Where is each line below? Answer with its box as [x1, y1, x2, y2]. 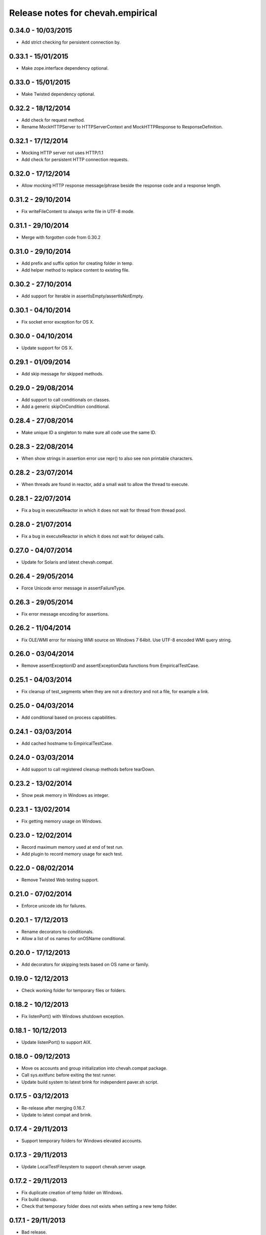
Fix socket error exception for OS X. [21, 319, 95, 325]
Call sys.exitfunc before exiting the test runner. [21, 1072, 117, 1078]
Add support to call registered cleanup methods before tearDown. [21, 766, 155, 773]
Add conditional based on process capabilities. [21, 714, 117, 721]
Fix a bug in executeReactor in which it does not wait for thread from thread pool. [21, 507, 187, 513]
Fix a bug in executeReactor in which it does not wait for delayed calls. [21, 533, 165, 539]
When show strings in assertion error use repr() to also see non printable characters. [21, 455, 194, 461]
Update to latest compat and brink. [21, 1111, 92, 1117]
